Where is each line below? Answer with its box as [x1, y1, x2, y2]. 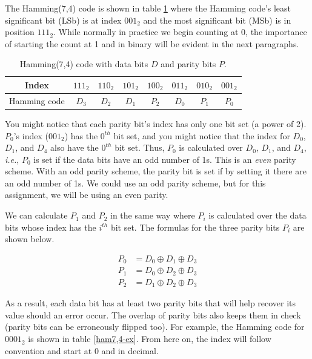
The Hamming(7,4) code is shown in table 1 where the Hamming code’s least [5, 2, 291, 14]
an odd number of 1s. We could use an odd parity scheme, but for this [5, 176, 266, 189]
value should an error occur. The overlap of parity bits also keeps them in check [5, 308, 301, 321]
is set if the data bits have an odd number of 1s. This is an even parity [33, 153, 296, 165]
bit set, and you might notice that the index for [113, 129, 290, 142]
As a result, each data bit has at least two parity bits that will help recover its [5, 297, 296, 309]
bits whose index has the [5, 220, 96, 233]
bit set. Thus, [115, 141, 165, 154]
